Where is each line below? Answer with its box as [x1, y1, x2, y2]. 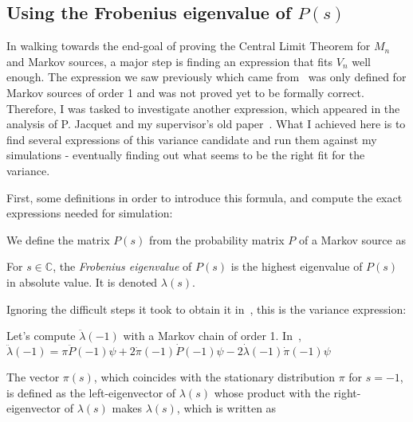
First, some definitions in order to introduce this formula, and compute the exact [6, 189, 403, 205]
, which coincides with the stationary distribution [93, 368, 335, 385]
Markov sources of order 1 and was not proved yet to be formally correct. [6, 84, 364, 100]
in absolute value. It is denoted [6, 273, 158, 290]
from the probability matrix [148, 231, 285, 248]
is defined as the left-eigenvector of [6, 384, 176, 401]
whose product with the [214, 384, 330, 401]
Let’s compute [6, 327, 76, 344]
